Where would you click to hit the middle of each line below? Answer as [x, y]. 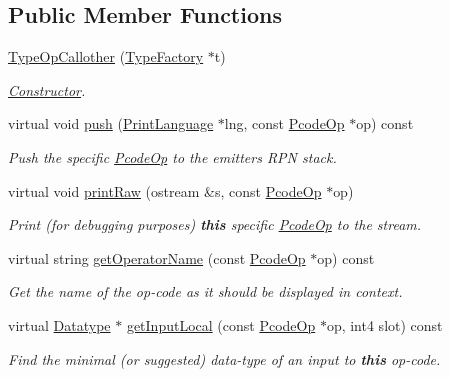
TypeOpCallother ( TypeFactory [106, 56]
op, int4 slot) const [384, 324]
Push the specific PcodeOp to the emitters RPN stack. [172, 156]
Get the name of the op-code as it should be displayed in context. [205, 291]
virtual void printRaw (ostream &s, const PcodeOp [165, 190]
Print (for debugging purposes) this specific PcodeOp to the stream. [215, 224]
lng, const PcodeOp [284, 123]
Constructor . [47, 89]
